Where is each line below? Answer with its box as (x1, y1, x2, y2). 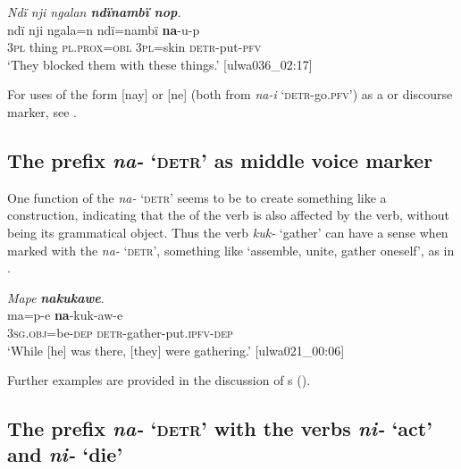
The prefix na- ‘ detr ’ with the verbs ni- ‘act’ (7, 415, 432, 442)
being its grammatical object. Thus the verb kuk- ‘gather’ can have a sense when (7, 222, 448, 241)
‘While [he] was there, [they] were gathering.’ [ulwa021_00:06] (7, 340, 345, 359)
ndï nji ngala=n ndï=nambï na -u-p (7, 20, 200, 38)
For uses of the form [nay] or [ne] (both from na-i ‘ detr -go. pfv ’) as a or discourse (7, 85, 453, 104)
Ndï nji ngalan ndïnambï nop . (7, 3, 181, 21)
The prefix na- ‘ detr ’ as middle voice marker (7, 146, 433, 173)
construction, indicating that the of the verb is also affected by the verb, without (7, 205, 450, 224)
